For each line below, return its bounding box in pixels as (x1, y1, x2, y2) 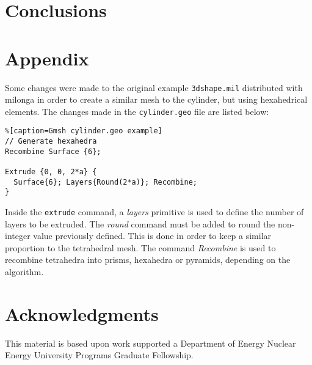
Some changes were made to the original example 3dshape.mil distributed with (5, 81, 303, 94)
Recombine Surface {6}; (5, 147, 101, 156)
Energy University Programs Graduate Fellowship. (5, 348, 194, 361)
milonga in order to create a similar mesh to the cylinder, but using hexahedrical (5, 93, 308, 106)
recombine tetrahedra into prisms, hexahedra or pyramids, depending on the (5, 253, 291, 266)
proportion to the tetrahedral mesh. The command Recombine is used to (5, 241, 276, 254)
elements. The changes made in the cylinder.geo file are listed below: (5, 105, 269, 117)
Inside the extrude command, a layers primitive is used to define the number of (5, 205, 304, 218)
